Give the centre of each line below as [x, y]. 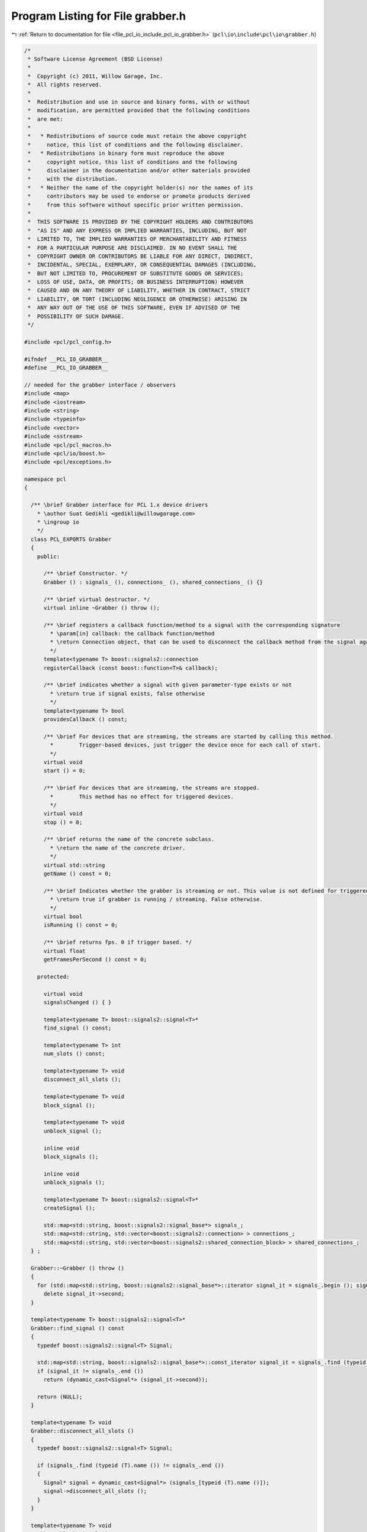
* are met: [46, 119]
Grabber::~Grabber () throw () [78, 1268]
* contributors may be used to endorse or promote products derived [139, 196]
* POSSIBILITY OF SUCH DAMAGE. [76, 316]
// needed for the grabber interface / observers [100, 385]
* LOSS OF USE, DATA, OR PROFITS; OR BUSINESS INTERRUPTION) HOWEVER [136, 282]
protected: [53, 976]
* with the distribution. [73, 179]
